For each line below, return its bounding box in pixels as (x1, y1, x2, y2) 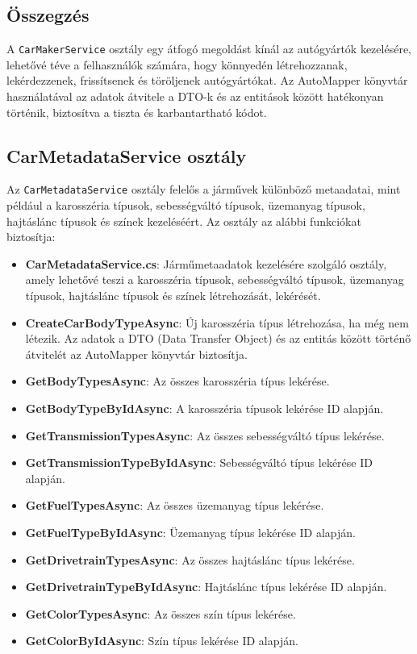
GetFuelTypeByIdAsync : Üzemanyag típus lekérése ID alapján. (25, 524, 356, 540)
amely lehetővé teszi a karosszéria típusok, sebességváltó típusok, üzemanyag (25, 271, 404, 288)
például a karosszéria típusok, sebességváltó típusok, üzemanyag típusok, (6, 197, 365, 214)
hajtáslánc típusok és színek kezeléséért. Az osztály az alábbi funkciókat (6, 212, 361, 229)
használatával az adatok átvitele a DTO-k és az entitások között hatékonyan (6, 88, 384, 105)
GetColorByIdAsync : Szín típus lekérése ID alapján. (25, 632, 298, 649)
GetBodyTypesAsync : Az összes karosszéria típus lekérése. (25, 373, 330, 389)
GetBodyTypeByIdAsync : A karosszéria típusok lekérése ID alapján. (25, 400, 384, 417)
